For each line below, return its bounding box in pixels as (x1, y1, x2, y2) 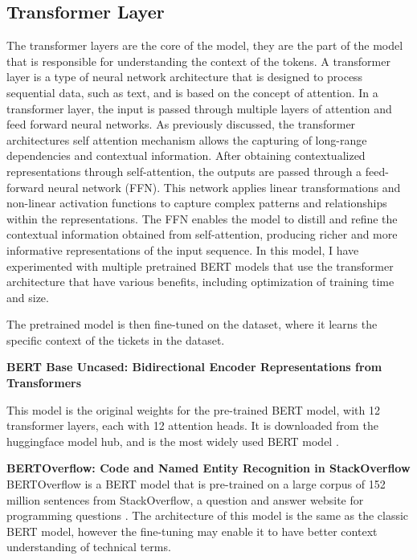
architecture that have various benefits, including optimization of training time (6, 273, 395, 290)
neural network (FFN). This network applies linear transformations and (47, 178, 401, 195)
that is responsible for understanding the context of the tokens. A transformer (6, 52, 390, 69)
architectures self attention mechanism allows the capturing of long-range (6, 131, 367, 148)
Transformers (6, 374, 82, 391)
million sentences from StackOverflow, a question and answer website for (6, 491, 364, 508)
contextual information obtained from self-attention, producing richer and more (6, 226, 398, 243)
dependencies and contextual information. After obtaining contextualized (6, 147, 366, 164)
